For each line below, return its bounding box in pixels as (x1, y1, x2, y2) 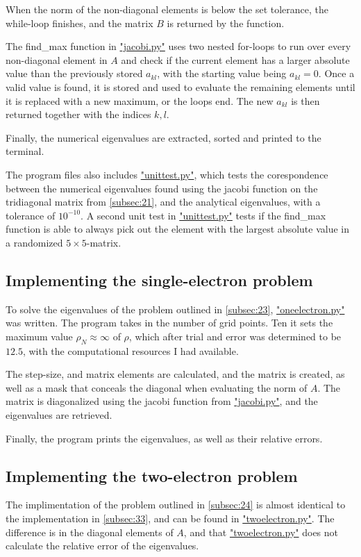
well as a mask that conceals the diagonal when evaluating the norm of (6, 380, 308, 394)
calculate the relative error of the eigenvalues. (6, 538, 199, 553)
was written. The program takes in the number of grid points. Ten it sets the (6, 315, 333, 330)
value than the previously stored (6, 66, 143, 81)
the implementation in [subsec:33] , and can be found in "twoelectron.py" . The (6, 511, 335, 526)
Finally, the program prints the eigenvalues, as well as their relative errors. (6, 431, 323, 445)
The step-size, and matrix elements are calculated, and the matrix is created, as (6, 367, 345, 381)
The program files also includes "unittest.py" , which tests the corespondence (6, 167, 328, 181)
